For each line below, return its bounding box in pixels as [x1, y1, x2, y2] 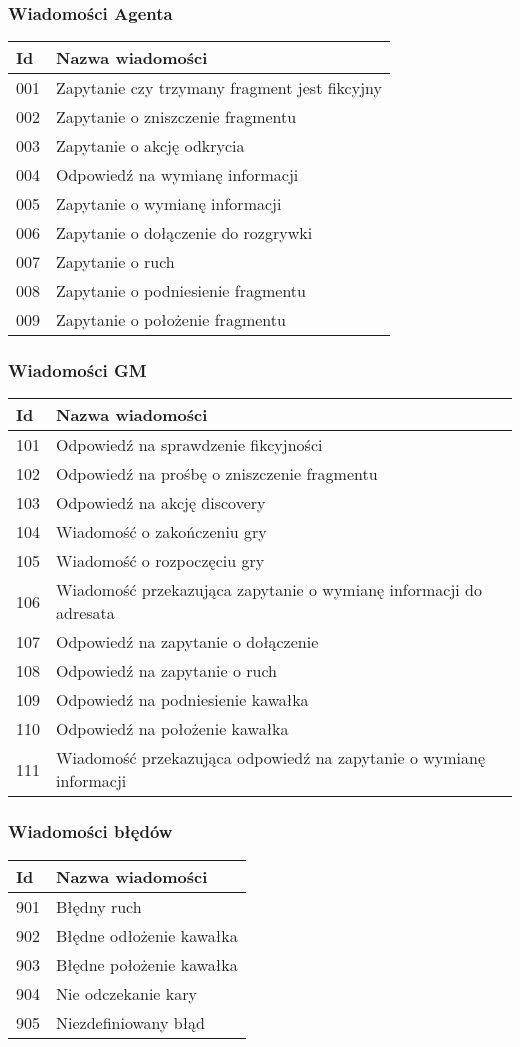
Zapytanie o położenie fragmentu [56, 308, 286, 332]
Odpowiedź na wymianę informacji [56, 163, 299, 187]
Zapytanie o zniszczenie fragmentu [56, 105, 297, 129]
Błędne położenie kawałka [56, 952, 238, 976]
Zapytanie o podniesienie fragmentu [56, 279, 306, 303]
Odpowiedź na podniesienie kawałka [56, 688, 309, 712]
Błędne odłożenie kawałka [56, 923, 238, 947]
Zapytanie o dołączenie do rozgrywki [56, 221, 313, 245]
